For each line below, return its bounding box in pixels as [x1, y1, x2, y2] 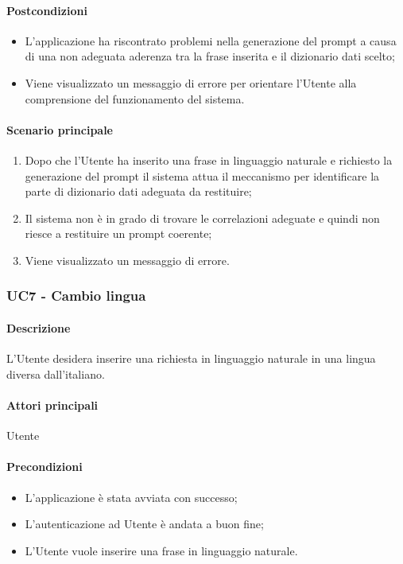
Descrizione [6, 319, 71, 336]
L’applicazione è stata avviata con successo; [25, 488, 238, 505]
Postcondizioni [6, 2, 87, 18]
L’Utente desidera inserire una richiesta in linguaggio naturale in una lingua [6, 350, 376, 367]
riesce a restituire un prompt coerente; [25, 225, 212, 242]
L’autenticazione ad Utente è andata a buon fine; [25, 515, 264, 532]
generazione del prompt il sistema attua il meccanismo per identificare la [25, 167, 380, 184]
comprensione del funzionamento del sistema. [25, 90, 245, 107]
